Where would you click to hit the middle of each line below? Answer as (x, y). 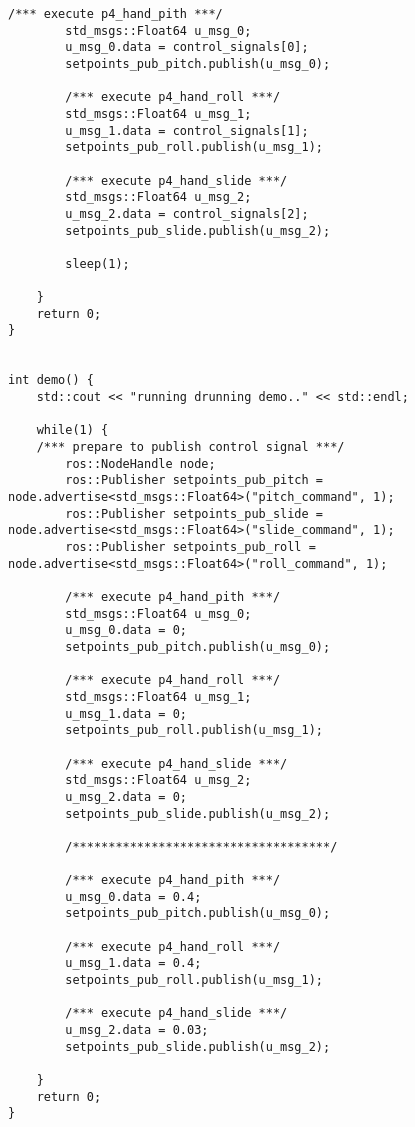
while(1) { (72, 430)
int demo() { (51, 380)
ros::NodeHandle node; (140, 463)
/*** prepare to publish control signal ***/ (190, 447)
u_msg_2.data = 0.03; (137, 1030)
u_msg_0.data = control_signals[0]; (187, 47)
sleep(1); (97, 263)
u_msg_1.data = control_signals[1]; (187, 130)
